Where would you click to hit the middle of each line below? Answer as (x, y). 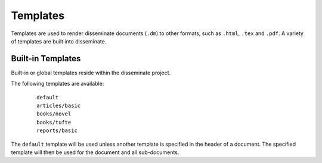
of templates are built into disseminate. (59, 41)
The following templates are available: (58, 84)
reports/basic (57, 131)
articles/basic (59, 106)
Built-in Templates (46, 59)
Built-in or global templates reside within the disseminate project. (91, 73)
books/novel (54, 114)
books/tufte (54, 122)
